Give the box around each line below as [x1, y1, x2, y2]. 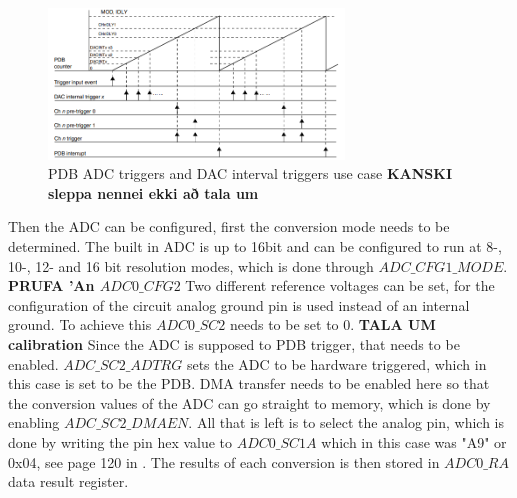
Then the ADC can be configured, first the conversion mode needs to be [8, 216, 450, 237]
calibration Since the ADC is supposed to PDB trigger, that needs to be [8, 334, 460, 355]
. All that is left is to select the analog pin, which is [188, 412, 505, 433]
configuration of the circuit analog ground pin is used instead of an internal [8, 294, 470, 315]
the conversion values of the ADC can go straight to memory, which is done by [8, 392, 491, 413]
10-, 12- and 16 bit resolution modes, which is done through [8, 255, 374, 276]
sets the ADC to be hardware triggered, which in [186, 353, 487, 374]
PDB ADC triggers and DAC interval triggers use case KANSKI [48, 163, 453, 184]
